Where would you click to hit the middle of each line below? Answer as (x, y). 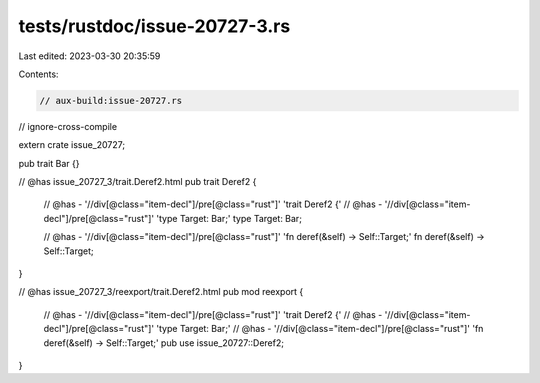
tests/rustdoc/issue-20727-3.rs (154, 26)
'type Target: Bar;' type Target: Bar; (229, 218)
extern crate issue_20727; (71, 145)
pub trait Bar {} (49, 163)
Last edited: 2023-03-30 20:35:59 (89, 56)
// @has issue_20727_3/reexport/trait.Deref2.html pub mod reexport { (161, 292)
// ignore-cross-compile (68, 126)
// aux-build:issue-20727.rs (111, 100)
